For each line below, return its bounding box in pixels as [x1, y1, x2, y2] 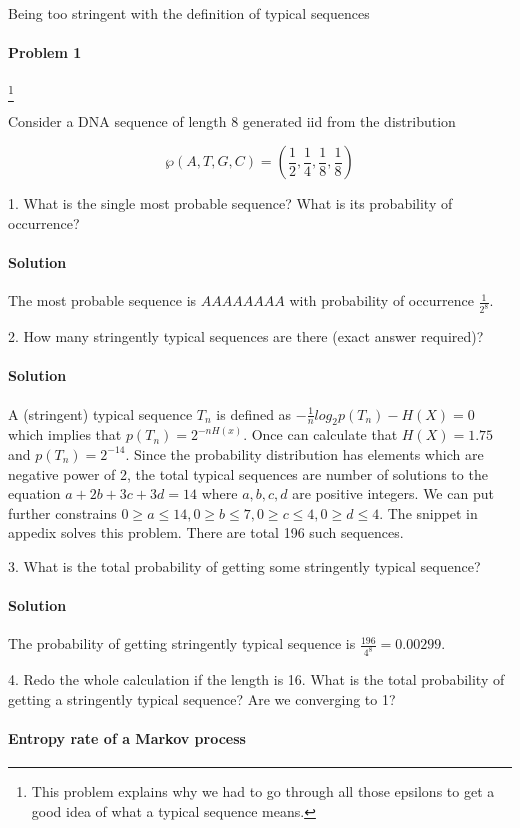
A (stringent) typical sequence [8, 403, 193, 424]
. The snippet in [379, 502, 478, 523]
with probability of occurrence [289, 290, 474, 311]
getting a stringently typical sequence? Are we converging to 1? [8, 688, 396, 709]
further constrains [8, 502, 117, 523]
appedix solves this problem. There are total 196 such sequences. [8, 522, 404, 543]
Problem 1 [8, 42, 82, 63]
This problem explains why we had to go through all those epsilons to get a [31, 781, 495, 802]
